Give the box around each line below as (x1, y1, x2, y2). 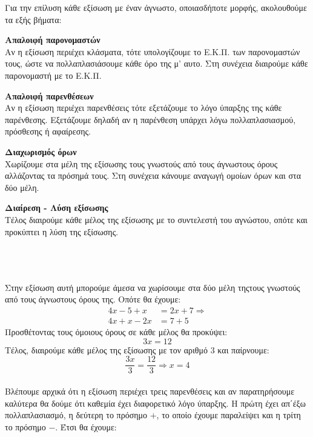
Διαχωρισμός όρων (5, 145, 77, 158)
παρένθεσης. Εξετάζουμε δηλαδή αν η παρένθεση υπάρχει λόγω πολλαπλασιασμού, (5, 113, 296, 125)
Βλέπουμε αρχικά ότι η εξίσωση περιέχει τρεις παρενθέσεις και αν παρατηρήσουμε (5, 384, 295, 397)
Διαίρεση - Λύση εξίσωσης (5, 201, 108, 214)
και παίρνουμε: (217, 343, 269, 356)
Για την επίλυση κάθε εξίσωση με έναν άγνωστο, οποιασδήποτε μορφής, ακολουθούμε (5, 1, 307, 13)
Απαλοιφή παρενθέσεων (5, 89, 94, 102)
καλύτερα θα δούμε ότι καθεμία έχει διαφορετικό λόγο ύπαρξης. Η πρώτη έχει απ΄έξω (5, 396, 306, 409)
